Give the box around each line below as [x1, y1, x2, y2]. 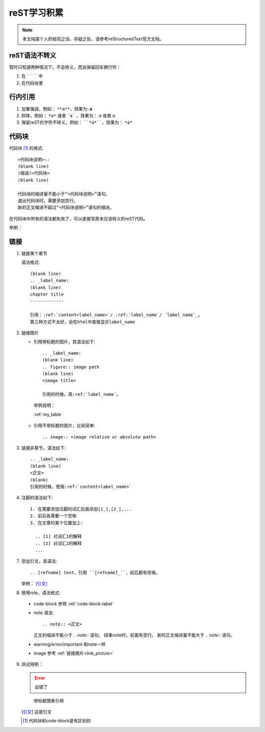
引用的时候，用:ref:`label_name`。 [42, 392, 121, 397]
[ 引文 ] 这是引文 [21, 708, 52, 714]
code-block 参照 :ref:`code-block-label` [33, 601, 114, 607]
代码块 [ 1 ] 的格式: [9, 145, 44, 151]
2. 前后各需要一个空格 [30, 513, 77, 519]
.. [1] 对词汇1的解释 [35, 534, 82, 540]
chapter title [30, 291, 64, 297]
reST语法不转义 [9, 51, 56, 59]
